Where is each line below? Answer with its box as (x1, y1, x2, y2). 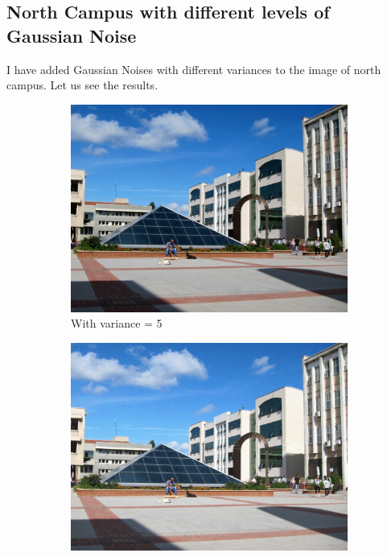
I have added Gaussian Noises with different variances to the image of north (6, 60, 381, 77)
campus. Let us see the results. (6, 76, 159, 93)
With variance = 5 (71, 315, 163, 332)
